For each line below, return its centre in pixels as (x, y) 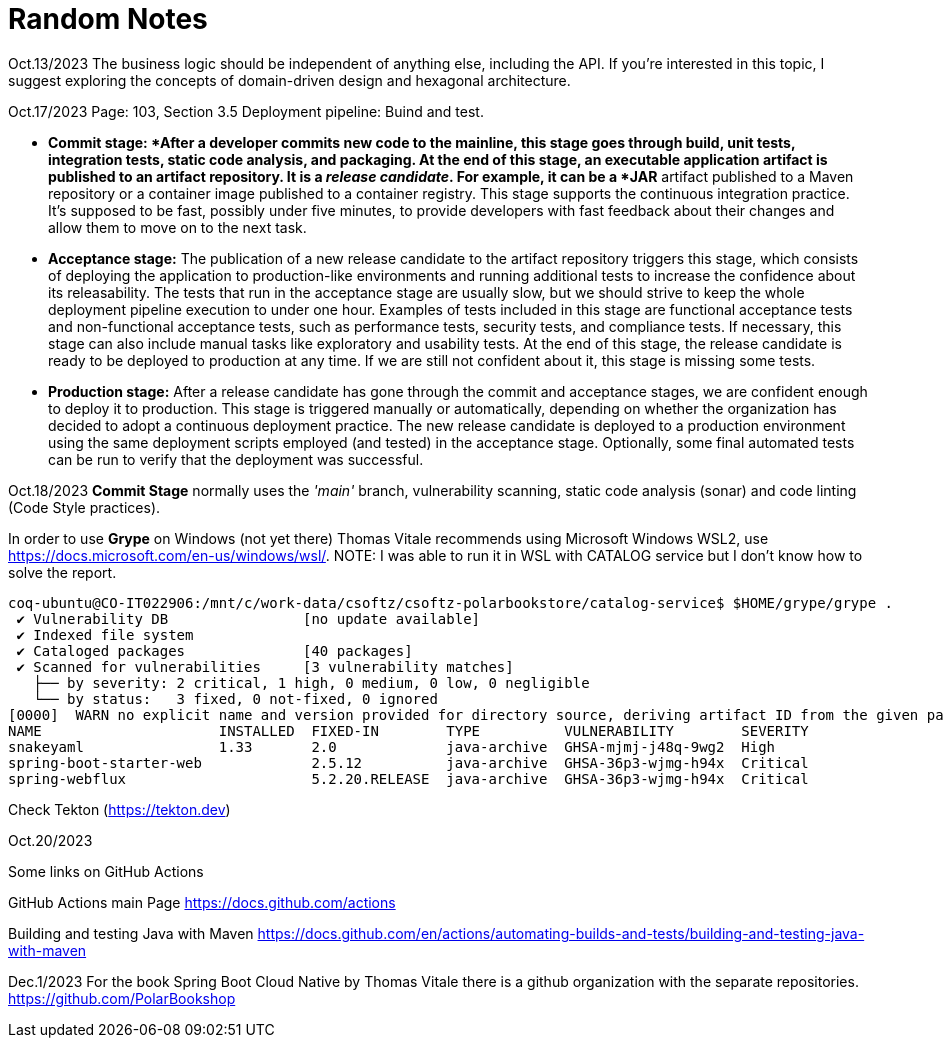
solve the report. (62, 572)
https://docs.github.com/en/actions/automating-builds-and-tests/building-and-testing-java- (561, 933)
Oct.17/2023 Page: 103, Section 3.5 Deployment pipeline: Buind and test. (246, 111)
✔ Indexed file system (105, 634)
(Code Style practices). (84, 507)
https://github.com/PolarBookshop (122, 998)
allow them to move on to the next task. (177, 227)
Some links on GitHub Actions (106, 871)
